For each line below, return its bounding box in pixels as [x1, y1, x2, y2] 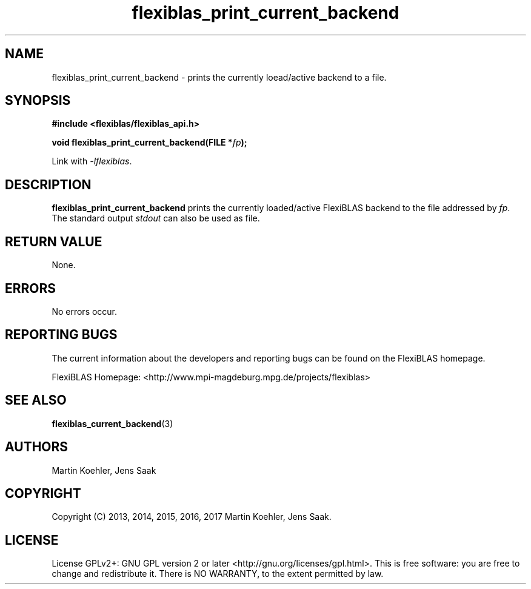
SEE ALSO [5, 392, 67, 408]
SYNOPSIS [5, 93, 71, 109]
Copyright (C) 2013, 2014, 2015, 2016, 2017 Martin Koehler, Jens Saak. [52, 511, 332, 522]
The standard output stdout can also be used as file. [52, 213, 260, 224]
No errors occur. [52, 306, 118, 317]
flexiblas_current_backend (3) [52, 418, 173, 429]
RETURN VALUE [5, 234, 102, 249]
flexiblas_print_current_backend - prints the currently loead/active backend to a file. [52, 72, 387, 82]
